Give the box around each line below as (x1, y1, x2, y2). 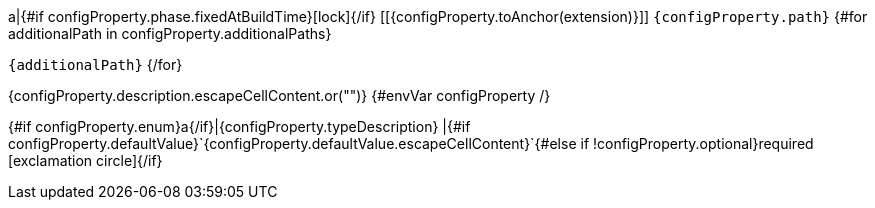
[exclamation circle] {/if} (8, 152, 163, 169)
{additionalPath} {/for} (8, 56, 183, 73)
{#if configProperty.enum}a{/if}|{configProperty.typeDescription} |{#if (8, 118, 471, 135)
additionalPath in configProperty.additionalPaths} (8, 25, 332, 42)
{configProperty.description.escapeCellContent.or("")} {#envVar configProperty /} (8, 87, 551, 104)
